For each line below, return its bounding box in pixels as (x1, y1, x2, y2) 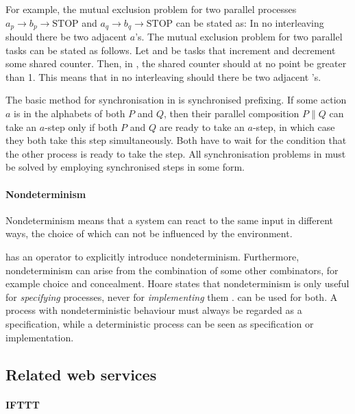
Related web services (5, 363, 157, 385)
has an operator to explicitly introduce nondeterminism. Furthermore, (5, 249, 299, 263)
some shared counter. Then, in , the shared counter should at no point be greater (5, 56, 347, 71)
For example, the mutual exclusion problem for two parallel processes (5, 2, 297, 16)
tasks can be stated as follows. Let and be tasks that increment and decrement (5, 42, 336, 57)
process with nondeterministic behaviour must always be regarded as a (5, 303, 302, 317)
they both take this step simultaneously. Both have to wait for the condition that (5, 133, 347, 147)
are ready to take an (159, 119, 245, 134)
